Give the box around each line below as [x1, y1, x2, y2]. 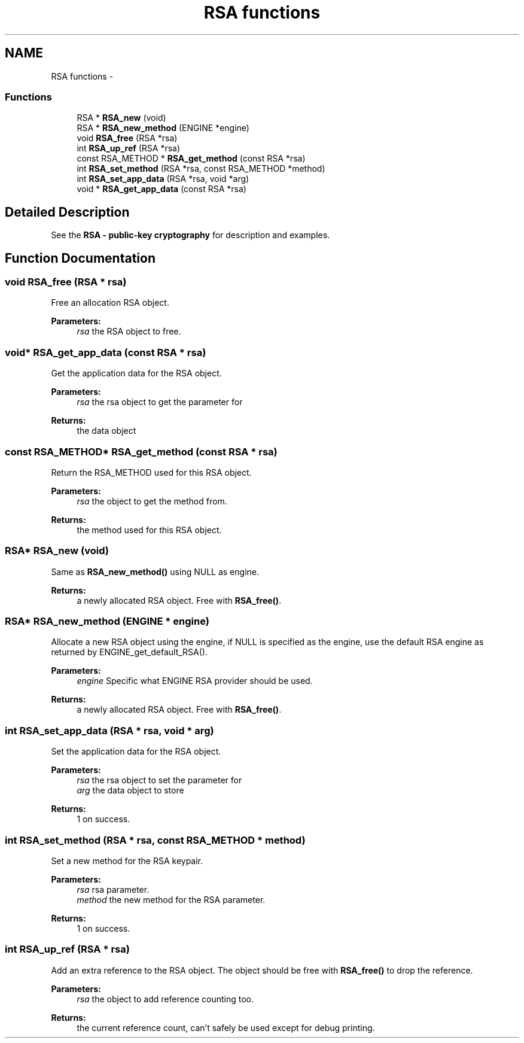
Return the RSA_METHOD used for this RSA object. [51, 467, 252, 478]
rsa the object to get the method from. [77, 495, 227, 506]
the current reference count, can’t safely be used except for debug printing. [77, 1022, 375, 1033]
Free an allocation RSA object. [51, 297, 169, 308]
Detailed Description [5, 204, 130, 220]
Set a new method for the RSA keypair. [51, 855, 203, 866]
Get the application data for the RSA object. [51, 368, 222, 379]
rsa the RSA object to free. [77, 326, 181, 337]
